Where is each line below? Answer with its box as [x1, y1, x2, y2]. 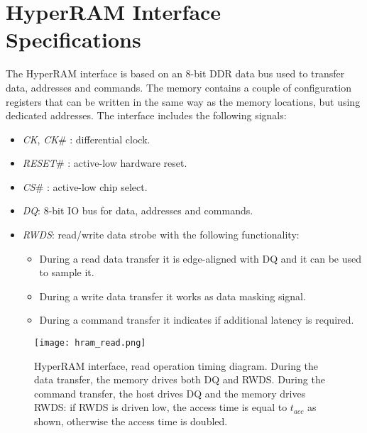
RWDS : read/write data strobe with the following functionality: [22, 227, 300, 242]
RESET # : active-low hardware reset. [22, 155, 187, 170]
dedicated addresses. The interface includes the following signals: [6, 108, 287, 123]
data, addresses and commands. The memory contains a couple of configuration [6, 80, 351, 94]
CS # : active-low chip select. [22, 179, 148, 194]
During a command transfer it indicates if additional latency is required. [39, 312, 354, 327]
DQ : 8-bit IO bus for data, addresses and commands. [22, 203, 253, 218]
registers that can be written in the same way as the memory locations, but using [6, 94, 361, 109]
